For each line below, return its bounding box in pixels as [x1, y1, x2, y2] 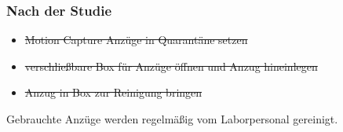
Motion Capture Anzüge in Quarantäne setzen [24, 31, 248, 48]
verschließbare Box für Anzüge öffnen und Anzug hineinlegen [24, 57, 318, 74]
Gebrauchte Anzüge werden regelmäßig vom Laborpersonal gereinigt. [6, 111, 338, 126]
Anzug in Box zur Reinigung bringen [24, 84, 203, 101]
